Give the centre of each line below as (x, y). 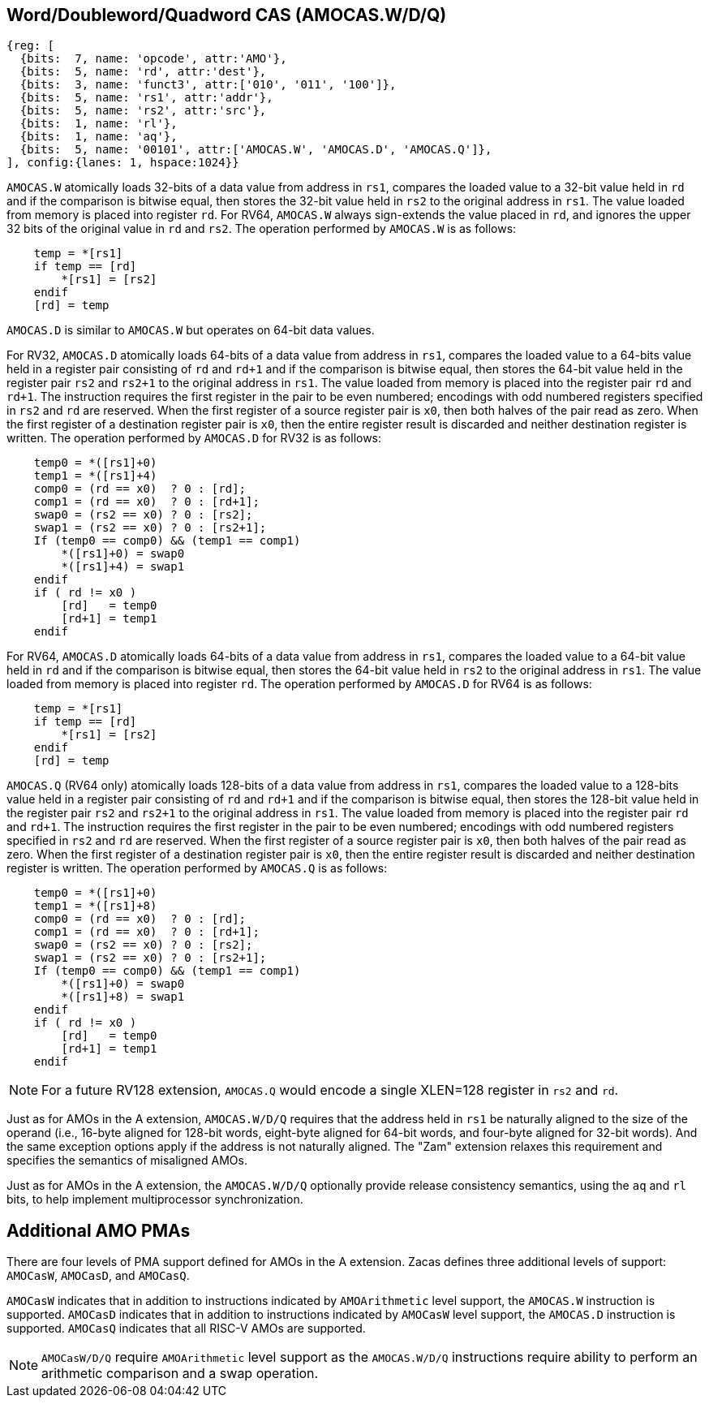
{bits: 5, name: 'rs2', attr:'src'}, (143, 111)
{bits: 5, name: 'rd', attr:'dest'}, (143, 72)
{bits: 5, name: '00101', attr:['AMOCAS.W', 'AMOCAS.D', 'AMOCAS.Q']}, (256, 150)
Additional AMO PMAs (99, 1230)
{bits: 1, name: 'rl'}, (99, 124)
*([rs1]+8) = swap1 (123, 997)
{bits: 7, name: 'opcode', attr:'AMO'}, (153, 59)
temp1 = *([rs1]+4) (95, 476)
